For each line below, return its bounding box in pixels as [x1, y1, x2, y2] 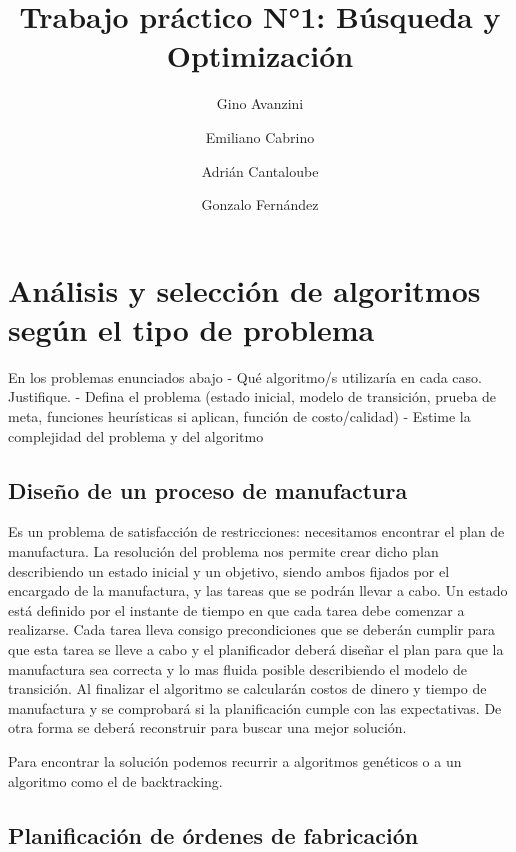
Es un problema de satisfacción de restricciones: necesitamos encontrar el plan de [8, 521, 505, 542]
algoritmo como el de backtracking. [8, 770, 223, 791]
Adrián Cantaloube [201, 160, 319, 181]
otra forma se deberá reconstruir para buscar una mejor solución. [8, 717, 407, 738]
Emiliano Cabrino [205, 126, 315, 147]
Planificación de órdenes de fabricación [8, 819, 419, 850]
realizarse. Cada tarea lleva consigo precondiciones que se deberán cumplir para [8, 619, 496, 640]
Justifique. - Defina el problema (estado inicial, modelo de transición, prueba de [8, 386, 497, 407]
